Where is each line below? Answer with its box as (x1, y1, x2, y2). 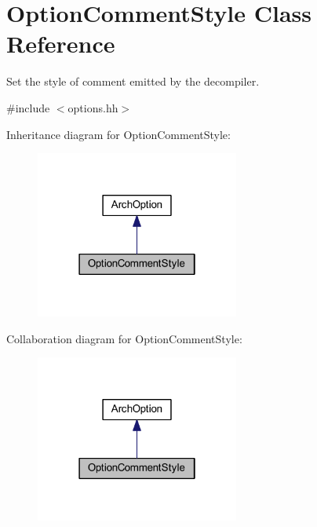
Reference (6, 27, 115, 60)
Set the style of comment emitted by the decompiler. (6, 73, 260, 90)
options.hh (67, 99, 118, 115)
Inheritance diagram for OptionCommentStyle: (6, 126, 231, 142)
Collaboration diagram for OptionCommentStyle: (6, 330, 242, 346)
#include (6, 99, 50, 115)
